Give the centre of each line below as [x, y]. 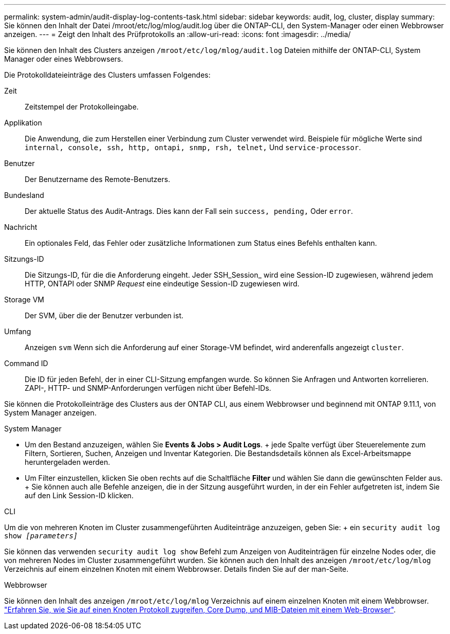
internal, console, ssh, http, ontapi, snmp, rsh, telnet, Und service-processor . [193, 147]
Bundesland [24, 195]
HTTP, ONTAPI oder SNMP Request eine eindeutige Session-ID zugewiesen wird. [162, 284]
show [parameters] [41, 536]
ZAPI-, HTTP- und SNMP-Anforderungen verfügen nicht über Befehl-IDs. [148, 388]
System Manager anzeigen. [50, 413]
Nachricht [21, 227]
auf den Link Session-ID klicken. [79, 495]
